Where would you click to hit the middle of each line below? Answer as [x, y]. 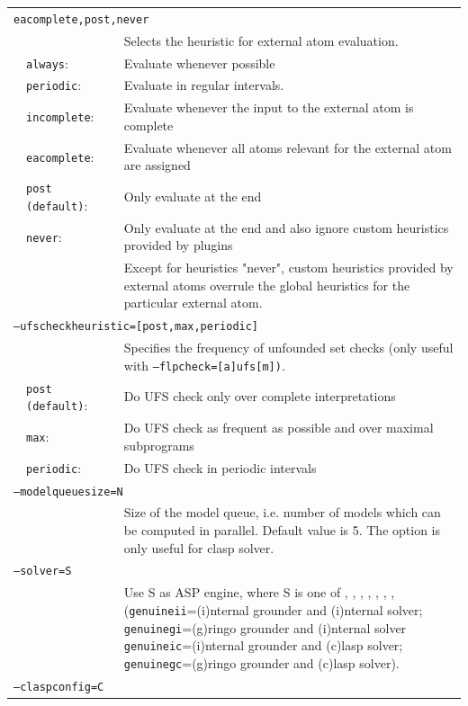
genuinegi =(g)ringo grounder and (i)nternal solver [265, 627]
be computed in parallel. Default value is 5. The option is [282, 530]
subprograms [159, 445]
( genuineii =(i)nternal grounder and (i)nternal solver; [273, 609]
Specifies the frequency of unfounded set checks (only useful [288, 348]
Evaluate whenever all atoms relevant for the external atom [288, 147]
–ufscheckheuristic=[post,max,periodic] [136, 327]
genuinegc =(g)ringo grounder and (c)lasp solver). [261, 662]
